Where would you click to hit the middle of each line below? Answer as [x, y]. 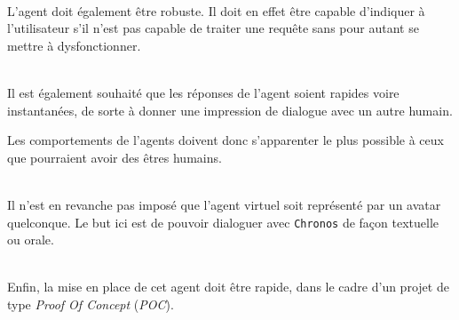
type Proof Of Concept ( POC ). [91, 304]
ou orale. [31, 240]
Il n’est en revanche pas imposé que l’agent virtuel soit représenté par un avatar [224, 204]
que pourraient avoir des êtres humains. [115, 157]
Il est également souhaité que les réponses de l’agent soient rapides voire [203, 92]
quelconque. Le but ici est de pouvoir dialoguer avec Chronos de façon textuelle [223, 222]
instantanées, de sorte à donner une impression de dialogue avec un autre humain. [230, 110]
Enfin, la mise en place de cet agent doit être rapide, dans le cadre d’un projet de [228, 287]
